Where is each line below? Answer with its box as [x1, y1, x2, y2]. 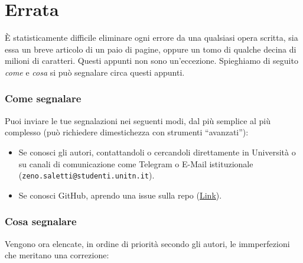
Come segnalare [5, 91, 82, 106]
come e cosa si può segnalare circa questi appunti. [5, 66, 185, 78]
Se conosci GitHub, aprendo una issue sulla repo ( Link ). [18, 189, 222, 201]
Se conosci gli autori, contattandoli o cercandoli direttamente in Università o [18, 145, 296, 158]
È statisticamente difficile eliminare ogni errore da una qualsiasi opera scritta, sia [5, 31, 298, 44]
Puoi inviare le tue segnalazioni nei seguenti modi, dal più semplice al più [5, 114, 271, 126]
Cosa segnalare [5, 214, 77, 229]
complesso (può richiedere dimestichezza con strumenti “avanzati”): [5, 126, 249, 138]
